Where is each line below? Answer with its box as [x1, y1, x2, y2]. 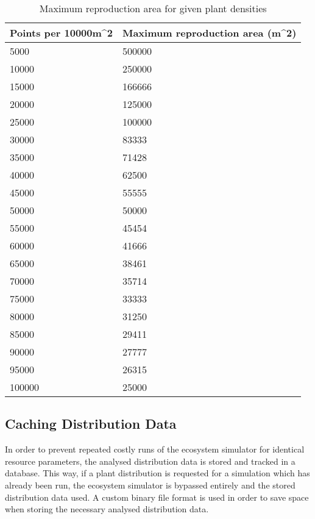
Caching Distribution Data [5, 414, 177, 433]
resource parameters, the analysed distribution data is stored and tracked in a [5, 454, 296, 467]
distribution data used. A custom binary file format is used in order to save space [5, 490, 309, 503]
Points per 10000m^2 [10, 26, 113, 40]
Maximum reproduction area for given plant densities [39, 1, 267, 15]
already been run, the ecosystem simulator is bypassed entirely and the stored [5, 478, 296, 491]
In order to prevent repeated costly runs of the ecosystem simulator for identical [5, 443, 305, 456]
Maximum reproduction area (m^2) [122, 26, 297, 40]
